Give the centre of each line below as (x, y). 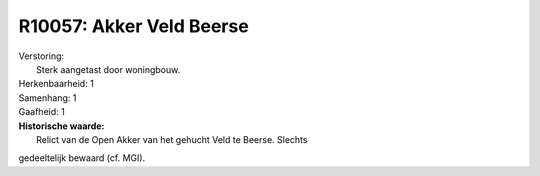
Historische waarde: (61, 126)
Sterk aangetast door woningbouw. (108, 69)
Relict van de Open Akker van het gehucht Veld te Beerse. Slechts (172, 139)
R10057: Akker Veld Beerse (133, 26)
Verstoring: (41, 56)
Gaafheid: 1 (41, 112)
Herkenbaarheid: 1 (56, 84)
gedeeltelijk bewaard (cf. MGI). (82, 158)
